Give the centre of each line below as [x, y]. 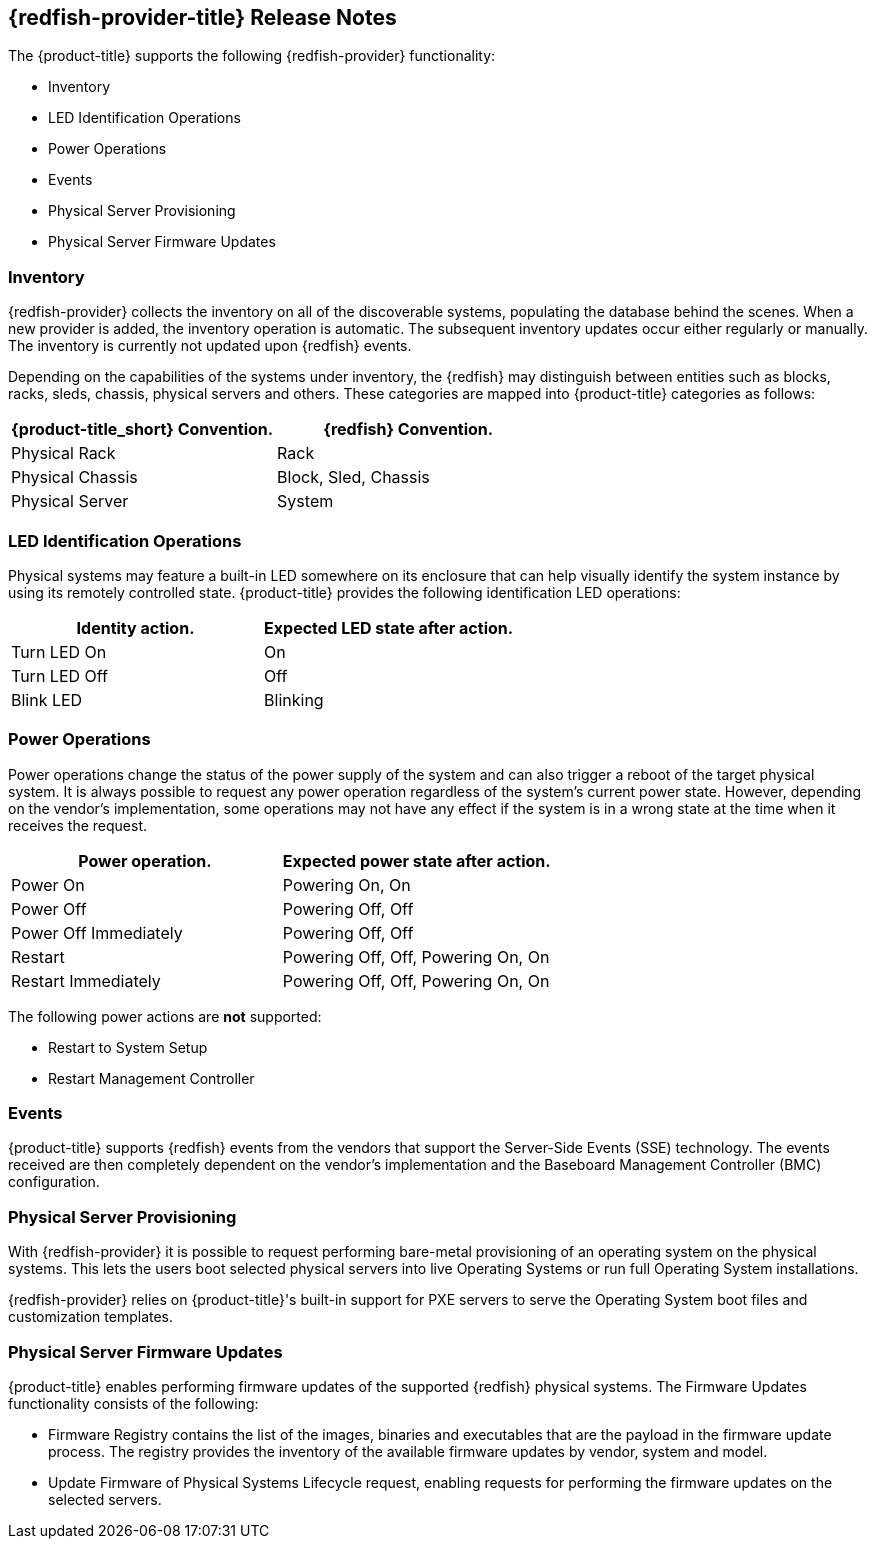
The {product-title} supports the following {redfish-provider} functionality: [252, 56]
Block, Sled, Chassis [353, 477]
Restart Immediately [86, 980]
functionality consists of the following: [133, 1403]
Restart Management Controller [151, 1078]
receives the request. [78, 825]
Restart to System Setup [128, 1047]
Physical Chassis [74, 477]
